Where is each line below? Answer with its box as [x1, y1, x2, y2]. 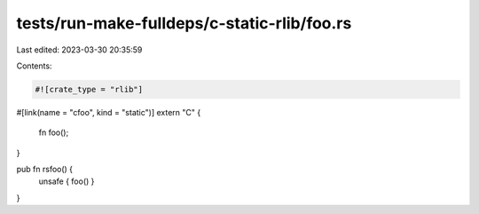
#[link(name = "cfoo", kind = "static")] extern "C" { [16, 107, 201, 117]
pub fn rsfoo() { [16, 164, 74, 175]
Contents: [16, 60, 52, 71]
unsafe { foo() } [38, 176, 95, 186]
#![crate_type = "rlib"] [35, 84, 144, 94]
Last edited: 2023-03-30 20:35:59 [16, 44, 143, 55]
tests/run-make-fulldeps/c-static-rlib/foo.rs [16, 13, 352, 33]
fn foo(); [38, 127, 69, 138]
